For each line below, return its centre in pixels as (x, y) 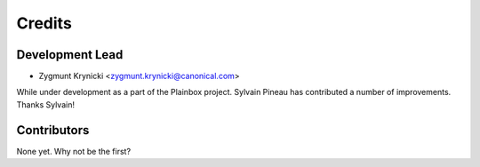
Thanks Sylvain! (46, 104)
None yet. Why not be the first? (74, 151)
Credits (44, 23)
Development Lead (70, 55)
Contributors (53, 130)
